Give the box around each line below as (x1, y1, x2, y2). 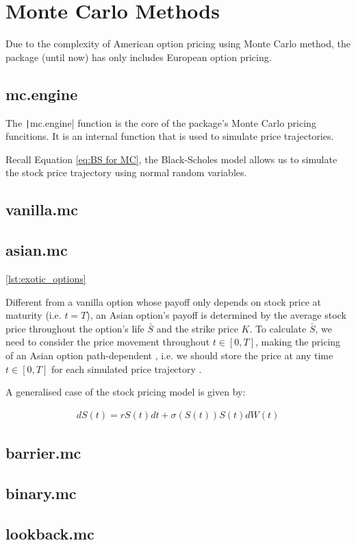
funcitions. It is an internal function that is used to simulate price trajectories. (5, 129, 334, 143)
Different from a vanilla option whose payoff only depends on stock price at (5, 294, 321, 308)
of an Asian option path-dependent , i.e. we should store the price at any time (5, 348, 333, 362)
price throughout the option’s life (5, 321, 144, 335)
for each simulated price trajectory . (51, 361, 202, 376)
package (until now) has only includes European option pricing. (5, 49, 272, 64)
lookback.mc (5, 522, 94, 544)
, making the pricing (255, 335, 341, 349)
